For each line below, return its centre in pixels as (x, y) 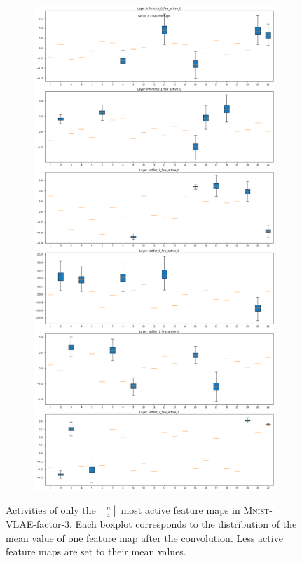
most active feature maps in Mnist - (197, 510)
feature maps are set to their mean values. (96, 551)
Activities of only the (51, 510)
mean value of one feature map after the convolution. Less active (144, 537)
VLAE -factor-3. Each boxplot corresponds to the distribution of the (151, 524)
